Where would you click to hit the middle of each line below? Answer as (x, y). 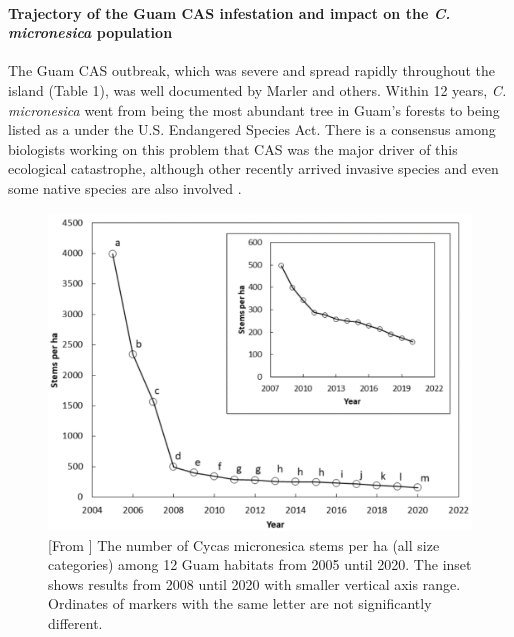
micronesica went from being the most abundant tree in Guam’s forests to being (254, 109)
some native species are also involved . (125, 187)
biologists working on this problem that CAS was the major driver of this (233, 148)
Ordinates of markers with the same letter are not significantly (240, 603)
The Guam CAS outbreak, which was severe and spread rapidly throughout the (252, 70)
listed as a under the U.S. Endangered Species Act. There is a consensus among (252, 129)
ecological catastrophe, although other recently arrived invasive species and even (253, 168)
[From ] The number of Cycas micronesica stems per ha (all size (244, 544)
